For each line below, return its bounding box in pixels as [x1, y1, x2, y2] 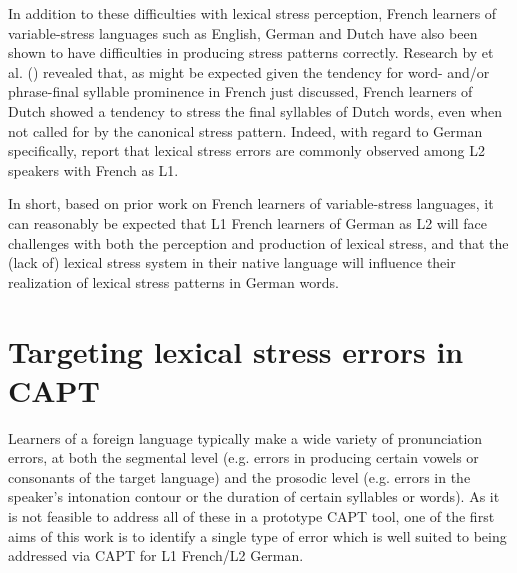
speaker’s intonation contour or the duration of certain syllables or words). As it [8, 486, 500, 507]
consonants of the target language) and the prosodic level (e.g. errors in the [8, 466, 471, 487]
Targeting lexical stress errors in [8, 330, 464, 371]
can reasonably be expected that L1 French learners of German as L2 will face [8, 212, 488, 233]
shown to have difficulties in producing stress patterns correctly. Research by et [8, 42, 494, 63]
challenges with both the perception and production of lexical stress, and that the [8, 232, 509, 253]
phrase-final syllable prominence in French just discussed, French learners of [8, 81, 473, 102]
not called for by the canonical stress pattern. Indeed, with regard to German [8, 120, 483, 141]
